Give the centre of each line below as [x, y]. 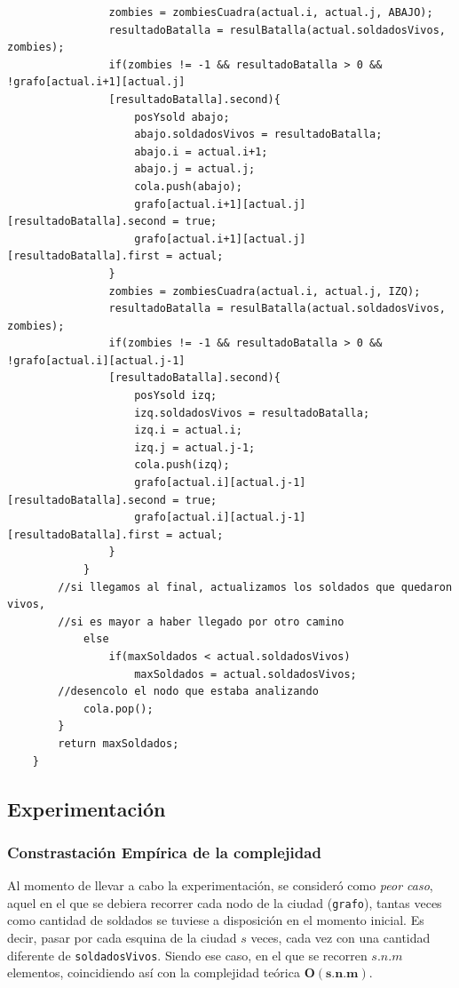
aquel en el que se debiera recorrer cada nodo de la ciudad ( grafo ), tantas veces [225, 902]
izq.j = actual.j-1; [195, 447]
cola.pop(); [118, 709]
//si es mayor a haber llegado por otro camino [201, 621]
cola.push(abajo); [188, 186]
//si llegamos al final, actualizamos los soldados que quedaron [255, 587]
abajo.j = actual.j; [195, 169]
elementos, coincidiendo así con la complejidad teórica [154, 972]
